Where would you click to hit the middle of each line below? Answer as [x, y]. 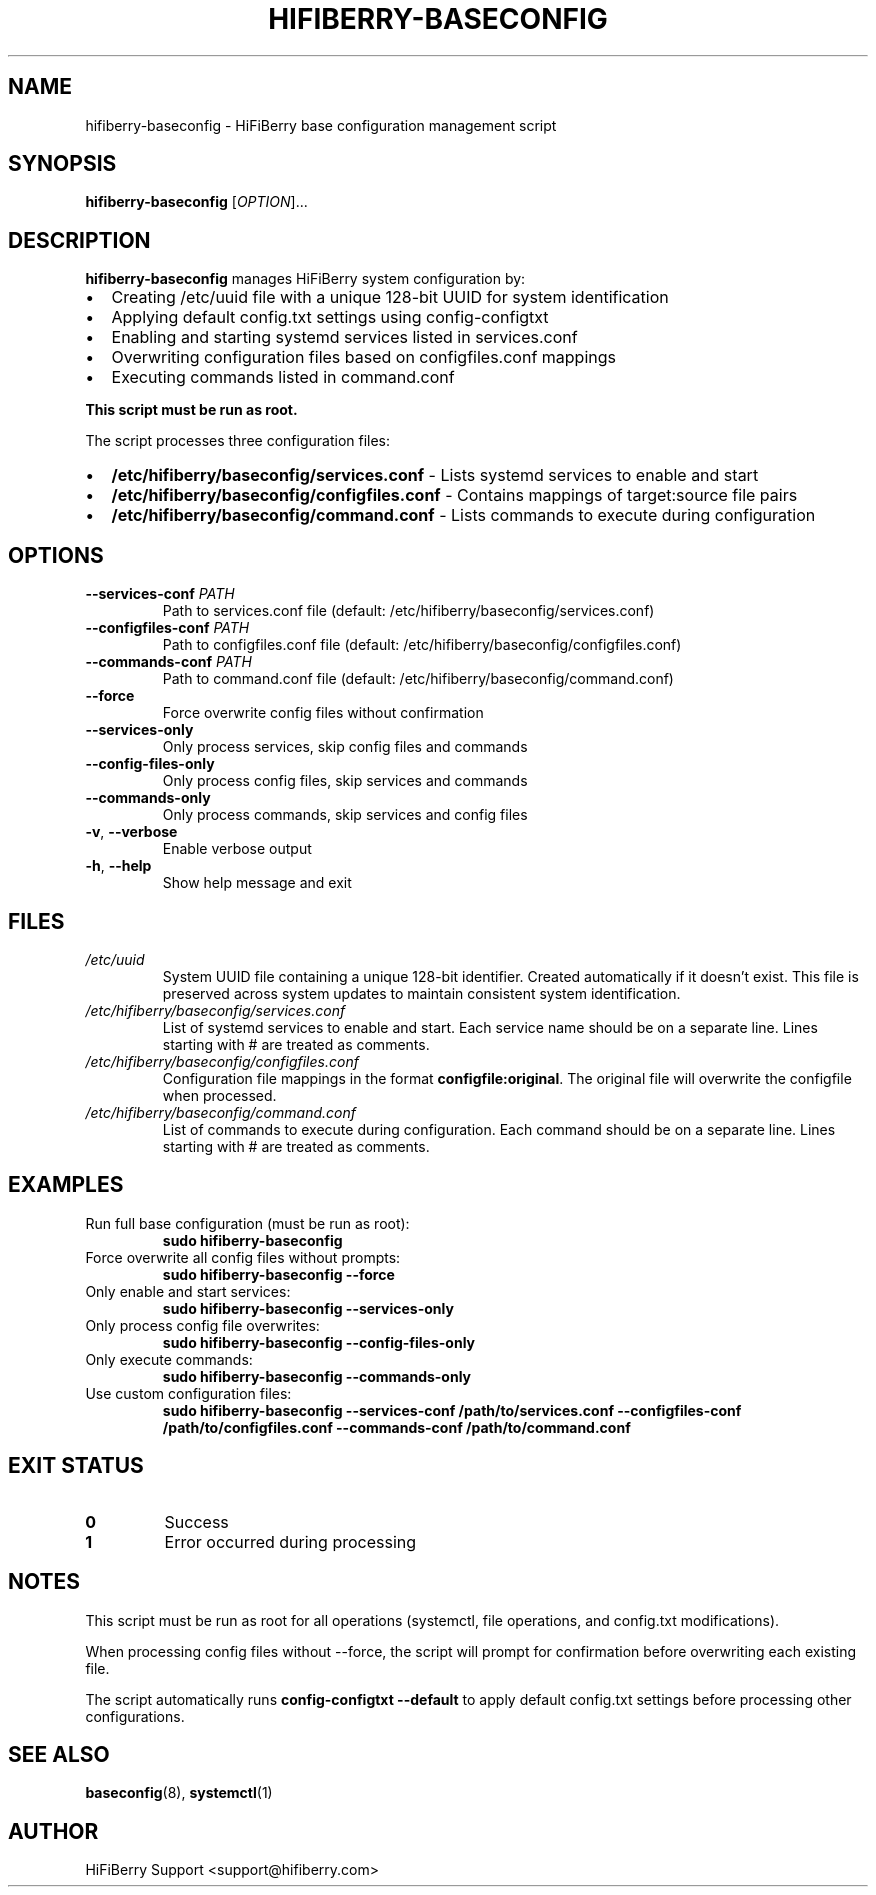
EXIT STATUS [76, 1466]
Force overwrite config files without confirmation [323, 713]
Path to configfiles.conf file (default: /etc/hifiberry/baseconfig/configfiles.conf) [422, 645]
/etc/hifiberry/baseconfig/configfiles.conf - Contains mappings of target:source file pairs [454, 495]
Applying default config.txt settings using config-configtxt [330, 317]
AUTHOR [53, 1831]
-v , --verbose [131, 832]
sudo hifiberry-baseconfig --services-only [308, 1308]
